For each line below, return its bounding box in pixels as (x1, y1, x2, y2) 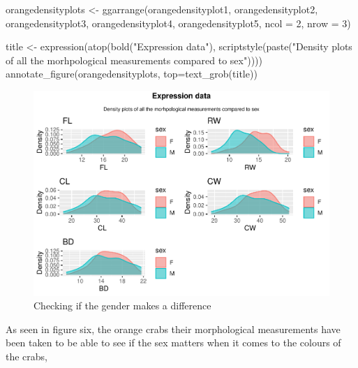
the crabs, (6, 348, 48, 363)
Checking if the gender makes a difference (33, 298, 211, 313)
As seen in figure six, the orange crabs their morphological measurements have (6, 321, 341, 336)
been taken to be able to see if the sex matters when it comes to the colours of (6, 335, 341, 350)
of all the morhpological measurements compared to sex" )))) (6, 52, 263, 67)
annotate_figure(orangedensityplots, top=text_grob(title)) (6, 66, 258, 81)
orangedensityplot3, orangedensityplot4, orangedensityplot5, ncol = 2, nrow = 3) (6, 15, 351, 30)
